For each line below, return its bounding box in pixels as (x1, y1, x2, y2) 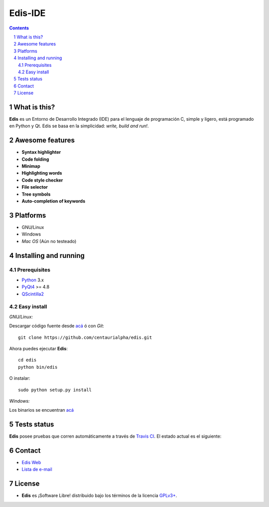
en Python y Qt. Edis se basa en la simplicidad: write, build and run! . (9, 123, 149, 129)
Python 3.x (21, 277, 44, 283)
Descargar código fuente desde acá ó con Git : (9, 323, 105, 329)
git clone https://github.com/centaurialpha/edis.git (18, 334, 152, 340)
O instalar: (9, 375, 30, 381)
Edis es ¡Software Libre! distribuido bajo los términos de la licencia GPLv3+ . (21, 493, 177, 499)
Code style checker (21, 177, 63, 183)
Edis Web (21, 460, 41, 466)
